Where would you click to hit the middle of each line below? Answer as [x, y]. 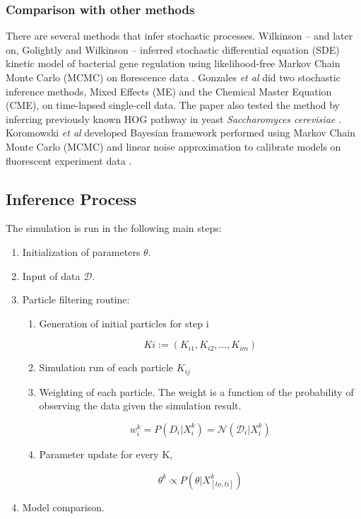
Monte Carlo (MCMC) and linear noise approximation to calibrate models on [173, 146]
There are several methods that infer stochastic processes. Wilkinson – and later [179, 36]
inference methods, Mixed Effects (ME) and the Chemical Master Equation [169, 91]
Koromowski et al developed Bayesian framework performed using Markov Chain [180, 133]
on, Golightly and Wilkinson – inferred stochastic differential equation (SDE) [173, 49]
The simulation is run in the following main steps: [114, 228]
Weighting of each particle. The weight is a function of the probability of [196, 391]
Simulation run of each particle [106, 367]
